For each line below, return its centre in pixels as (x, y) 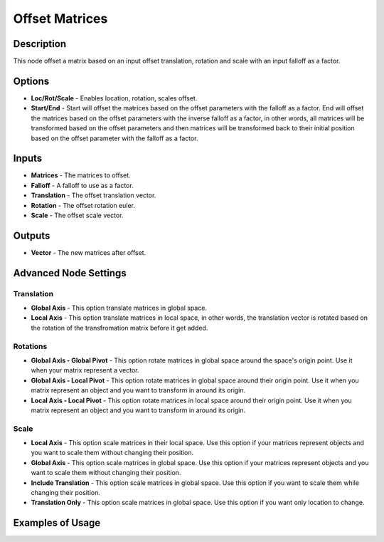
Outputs (32, 235)
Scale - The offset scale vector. (77, 215)
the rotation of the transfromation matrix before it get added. (119, 328)
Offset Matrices (60, 19)
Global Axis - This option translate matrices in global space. (119, 308)
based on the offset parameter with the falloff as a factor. (114, 138)
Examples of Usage (57, 523)
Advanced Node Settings (70, 273)
